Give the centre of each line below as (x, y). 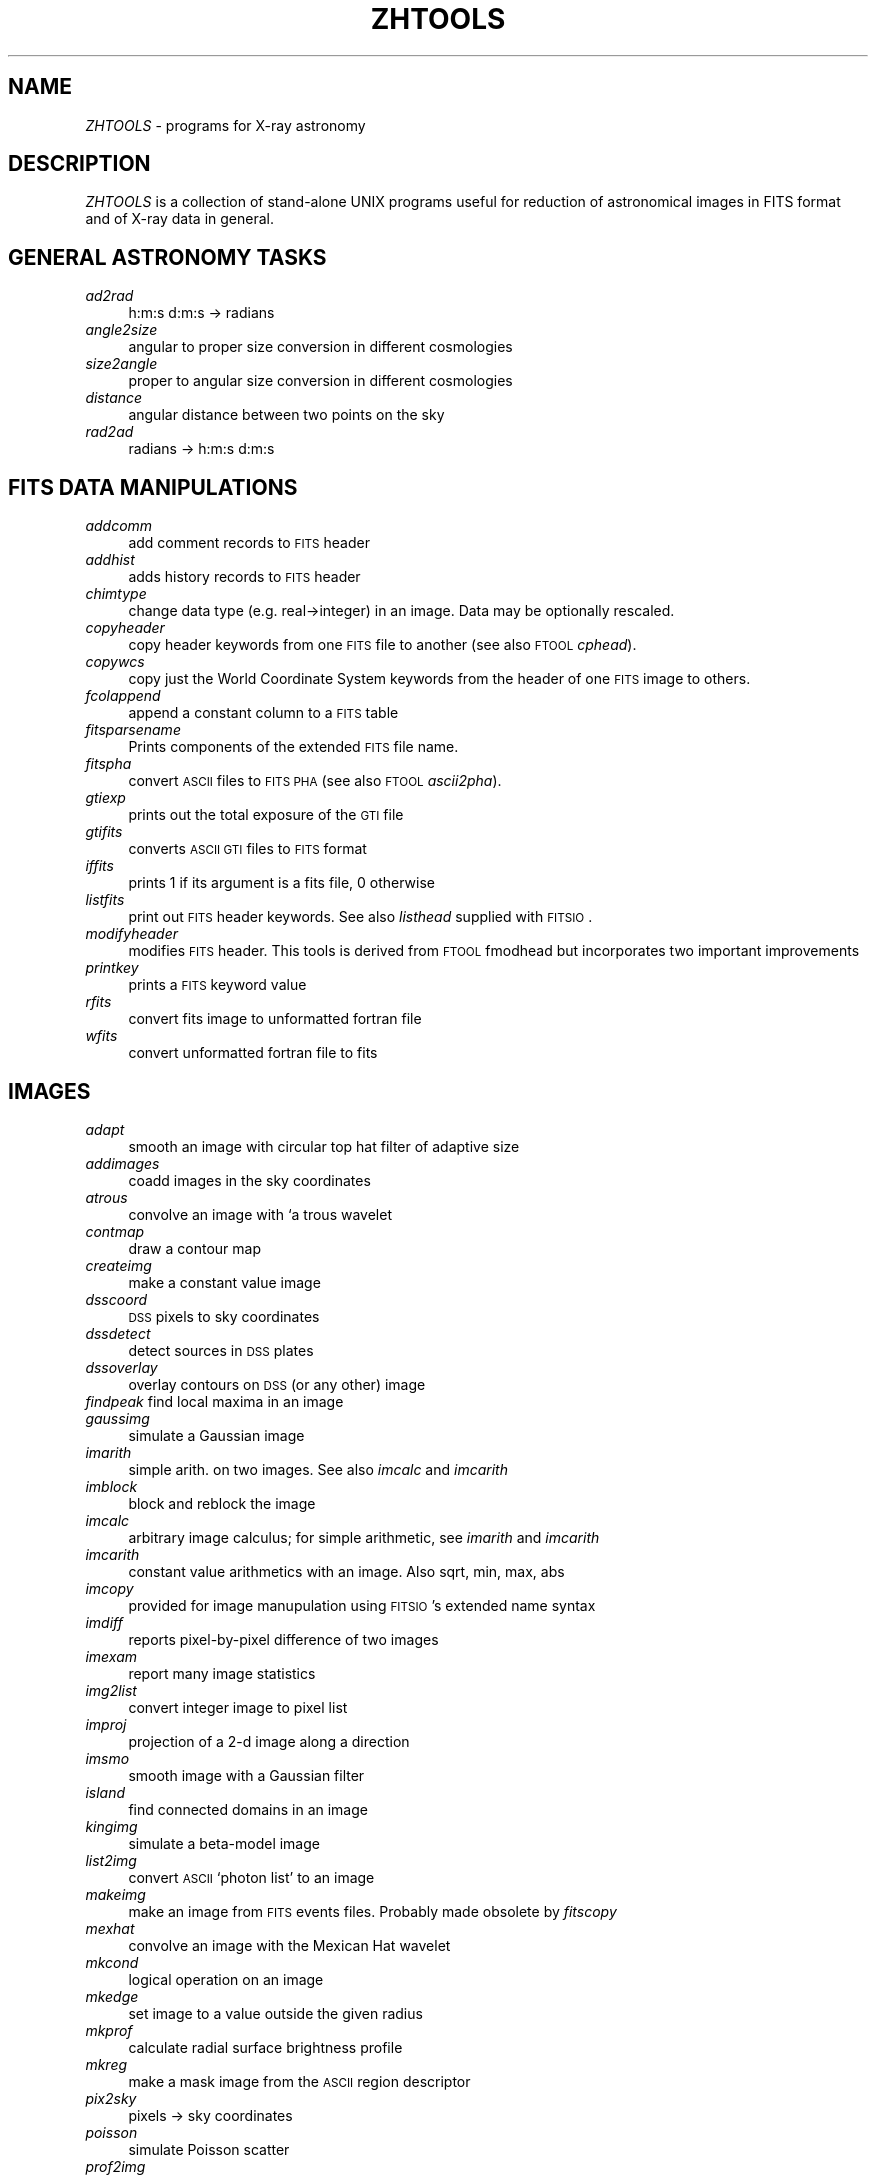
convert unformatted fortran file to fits (253, 1053)
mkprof (109, 2030)
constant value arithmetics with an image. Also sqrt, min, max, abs (346, 1571)
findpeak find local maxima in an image (214, 1401)
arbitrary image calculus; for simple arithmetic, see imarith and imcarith (364, 1537)
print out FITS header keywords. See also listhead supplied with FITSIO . (360, 917)
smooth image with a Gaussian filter (246, 1775)
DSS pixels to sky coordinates (224, 1316)
